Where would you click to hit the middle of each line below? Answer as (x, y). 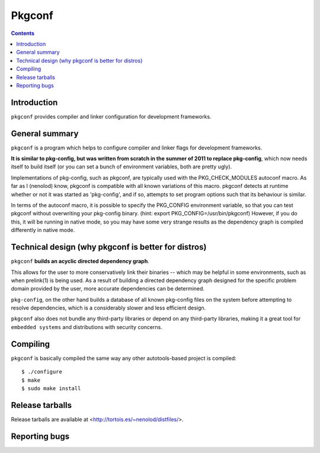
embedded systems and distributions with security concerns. (87, 327)
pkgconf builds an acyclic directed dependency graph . (80, 261)
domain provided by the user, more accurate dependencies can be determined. (108, 289)
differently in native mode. (43, 230)
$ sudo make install (51, 388)
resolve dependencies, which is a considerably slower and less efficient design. (108, 308)
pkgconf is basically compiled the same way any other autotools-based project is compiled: (124, 358)
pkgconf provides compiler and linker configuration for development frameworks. (111, 116)
